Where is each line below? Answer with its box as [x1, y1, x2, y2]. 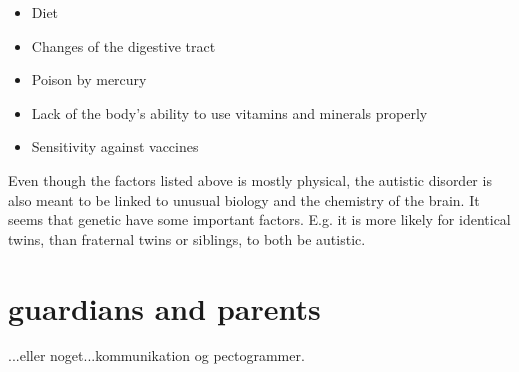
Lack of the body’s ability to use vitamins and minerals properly [31, 102, 428, 123]
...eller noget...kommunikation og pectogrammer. [8, 345, 305, 366]
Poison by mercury [31, 69, 147, 90]
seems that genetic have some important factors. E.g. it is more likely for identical [8, 209, 511, 230]
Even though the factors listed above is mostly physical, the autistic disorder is [8, 169, 492, 190]
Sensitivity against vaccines [31, 136, 199, 157]
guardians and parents [8, 287, 321, 328]
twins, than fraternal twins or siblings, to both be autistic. [8, 228, 366, 249]
